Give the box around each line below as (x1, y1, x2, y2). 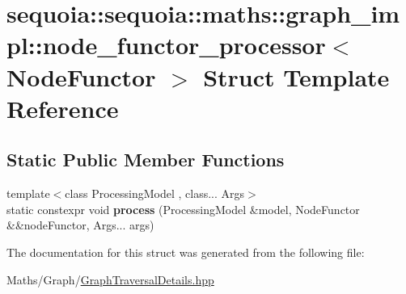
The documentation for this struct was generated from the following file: (6, 243, 365, 260)
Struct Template (203, 60, 390, 93)
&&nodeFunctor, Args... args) (6, 216, 154, 233)
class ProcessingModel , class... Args (65, 185, 245, 202)
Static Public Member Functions (6, 147, 285, 172)
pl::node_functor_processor (6, 28, 326, 61)
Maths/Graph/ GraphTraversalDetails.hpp (6, 271, 214, 288)
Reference (6, 91, 119, 124)
